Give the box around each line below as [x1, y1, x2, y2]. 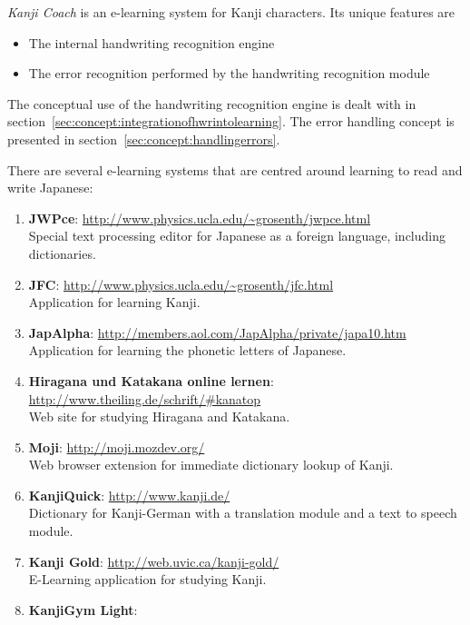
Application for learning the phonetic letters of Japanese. [28, 341, 347, 360]
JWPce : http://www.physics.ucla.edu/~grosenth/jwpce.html [28, 208, 371, 227]
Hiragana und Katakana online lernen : [28, 371, 274, 390]
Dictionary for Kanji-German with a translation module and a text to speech [28, 503, 457, 522]
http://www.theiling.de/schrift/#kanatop [28, 389, 261, 408]
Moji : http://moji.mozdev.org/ [28, 437, 205, 456]
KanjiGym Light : [28, 600, 138, 619]
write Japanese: [7, 178, 93, 197]
